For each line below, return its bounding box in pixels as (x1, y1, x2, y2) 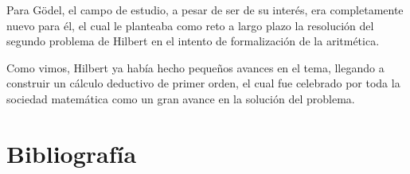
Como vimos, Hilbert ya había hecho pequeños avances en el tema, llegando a (6, 59, 385, 75)
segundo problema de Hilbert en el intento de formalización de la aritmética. (6, 33, 380, 49)
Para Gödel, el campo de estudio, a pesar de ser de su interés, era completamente (6, 2, 404, 17)
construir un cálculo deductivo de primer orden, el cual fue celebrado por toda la (6, 75, 400, 91)
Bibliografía (6, 137, 137, 169)
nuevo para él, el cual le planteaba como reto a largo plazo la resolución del (6, 17, 374, 33)
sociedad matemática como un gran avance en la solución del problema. (6, 90, 355, 106)
